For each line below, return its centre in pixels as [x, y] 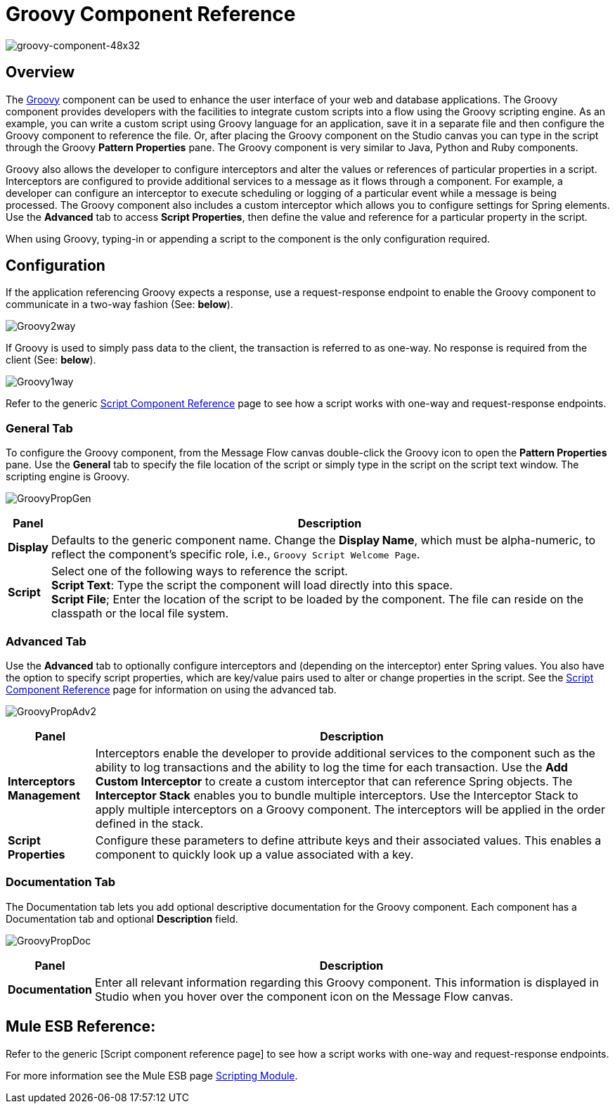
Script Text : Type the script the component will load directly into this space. [252, 585]
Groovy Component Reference [151, 14]
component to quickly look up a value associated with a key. [254, 854]
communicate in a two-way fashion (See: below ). [119, 305]
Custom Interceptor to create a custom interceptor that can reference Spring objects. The [334, 781]
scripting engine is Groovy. [68, 477]
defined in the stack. [149, 823]
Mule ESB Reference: [81, 1027]
